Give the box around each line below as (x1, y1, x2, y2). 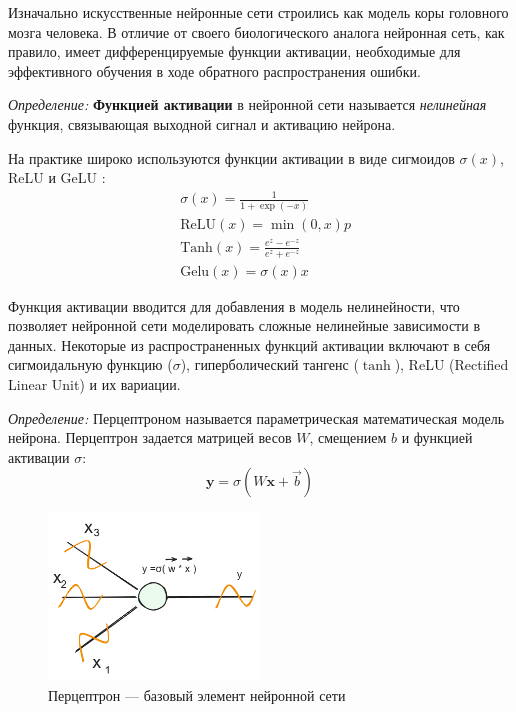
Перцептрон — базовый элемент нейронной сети (48, 684, 346, 705)
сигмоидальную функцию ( (8, 354, 173, 375)
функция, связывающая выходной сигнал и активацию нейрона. (8, 113, 396, 134)
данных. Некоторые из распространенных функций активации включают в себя (8, 334, 491, 355)
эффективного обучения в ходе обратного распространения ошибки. (8, 60, 421, 81)
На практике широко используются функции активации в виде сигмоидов (8, 147, 455, 168)
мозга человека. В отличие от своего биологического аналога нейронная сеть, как (8, 21, 505, 42)
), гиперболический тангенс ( (180, 354, 359, 375)
